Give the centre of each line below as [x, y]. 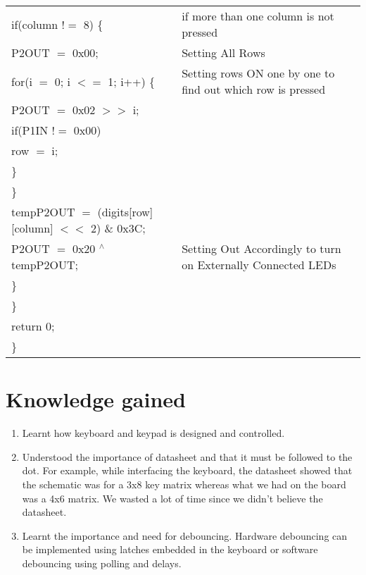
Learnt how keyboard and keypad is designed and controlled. [153, 433]
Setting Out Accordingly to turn [261, 248]
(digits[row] [125, 212]
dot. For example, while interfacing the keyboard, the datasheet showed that [187, 470]
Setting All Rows [223, 52]
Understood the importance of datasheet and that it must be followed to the [187, 456]
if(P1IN [30, 130]
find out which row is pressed [254, 89]
